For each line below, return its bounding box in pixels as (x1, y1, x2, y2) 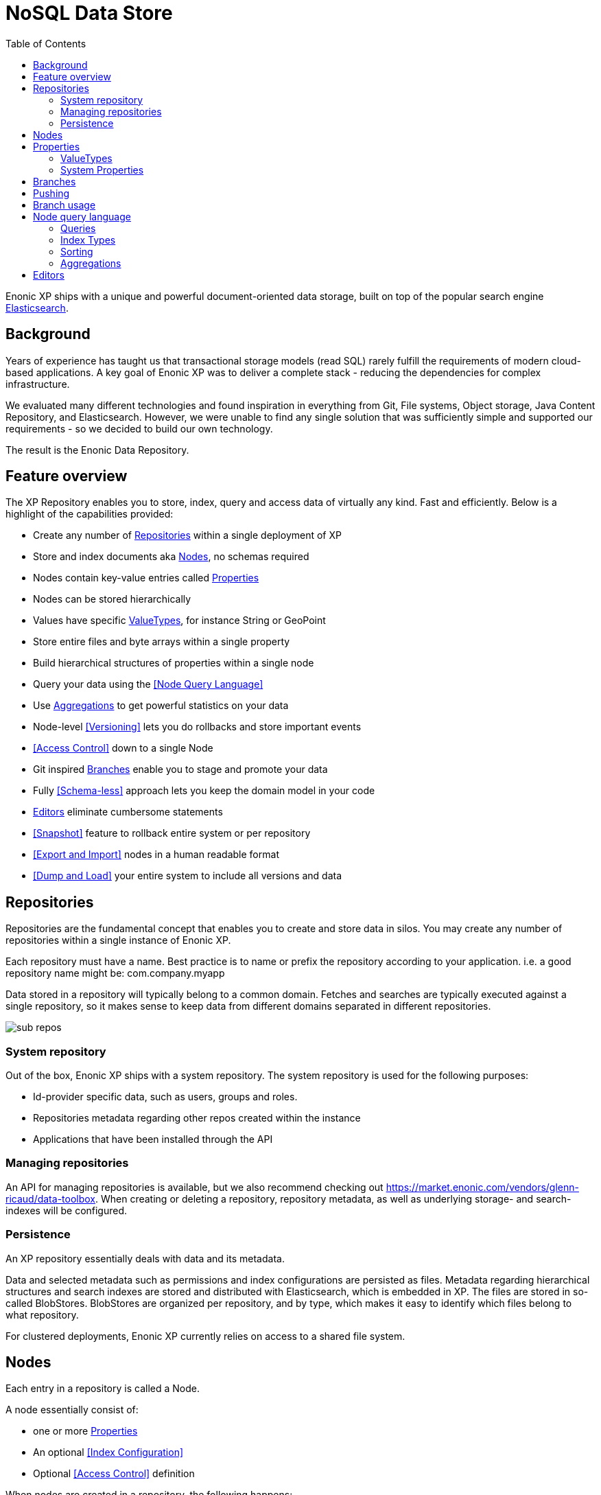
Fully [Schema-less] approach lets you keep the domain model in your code (33, 785, 375, 797)
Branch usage (33, 198, 96, 211)
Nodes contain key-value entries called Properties (33, 572, 259, 584)
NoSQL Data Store (5, 1, 173, 25)
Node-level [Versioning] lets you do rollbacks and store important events (33, 721, 362, 733)
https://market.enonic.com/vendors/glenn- (386, 1181, 579, 1193)
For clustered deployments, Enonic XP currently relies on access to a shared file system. (5, 1330, 405, 1342)
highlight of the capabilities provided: (5, 508, 174, 520)
